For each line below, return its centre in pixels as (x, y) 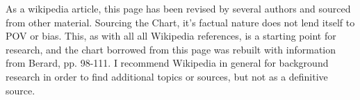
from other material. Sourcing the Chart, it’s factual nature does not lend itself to (180, 22)
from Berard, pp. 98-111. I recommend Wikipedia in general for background (167, 63)
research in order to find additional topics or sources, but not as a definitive (167, 76)
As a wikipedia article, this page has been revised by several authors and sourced (178, 8)
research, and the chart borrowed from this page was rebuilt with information (171, 49)
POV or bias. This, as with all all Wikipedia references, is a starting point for (171, 36)
